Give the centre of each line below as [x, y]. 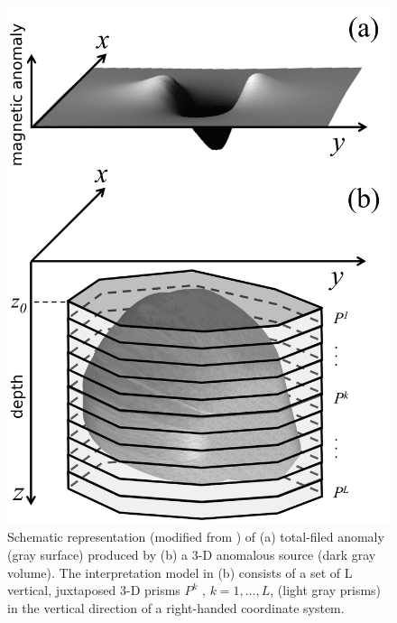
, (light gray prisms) [326, 590]
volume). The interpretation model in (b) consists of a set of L [180, 572]
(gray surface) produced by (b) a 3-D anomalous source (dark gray [192, 554]
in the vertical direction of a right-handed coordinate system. [176, 607]
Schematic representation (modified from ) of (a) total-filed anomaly [196, 537]
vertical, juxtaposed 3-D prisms [94, 590]
